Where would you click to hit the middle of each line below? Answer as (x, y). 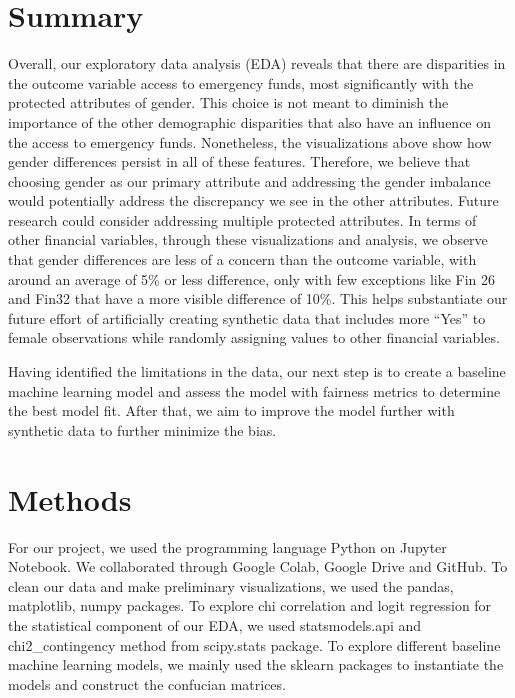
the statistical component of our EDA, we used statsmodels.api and (215, 624)
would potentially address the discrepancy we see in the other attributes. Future (253, 200)
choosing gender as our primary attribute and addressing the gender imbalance (249, 180)
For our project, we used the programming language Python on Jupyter (227, 546)
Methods (70, 498)
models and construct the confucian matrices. (147, 683)
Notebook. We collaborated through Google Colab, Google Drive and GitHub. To (258, 566)
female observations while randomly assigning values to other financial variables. (254, 337)
